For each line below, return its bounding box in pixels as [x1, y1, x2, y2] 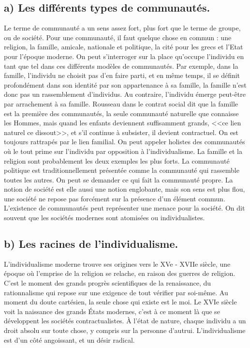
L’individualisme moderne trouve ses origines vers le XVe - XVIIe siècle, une [4, 258, 231, 269]
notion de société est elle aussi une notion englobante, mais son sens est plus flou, [4, 184, 245, 194]
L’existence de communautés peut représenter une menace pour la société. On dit [4, 203, 245, 213]
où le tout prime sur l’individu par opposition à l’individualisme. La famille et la [4, 146, 242, 156]
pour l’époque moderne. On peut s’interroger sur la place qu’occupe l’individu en [4, 51, 244, 61]
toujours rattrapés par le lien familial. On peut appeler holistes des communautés [4, 136, 245, 147]
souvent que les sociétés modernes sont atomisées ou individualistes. [4, 212, 205, 223]
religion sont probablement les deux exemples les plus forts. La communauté [4, 155, 230, 166]
